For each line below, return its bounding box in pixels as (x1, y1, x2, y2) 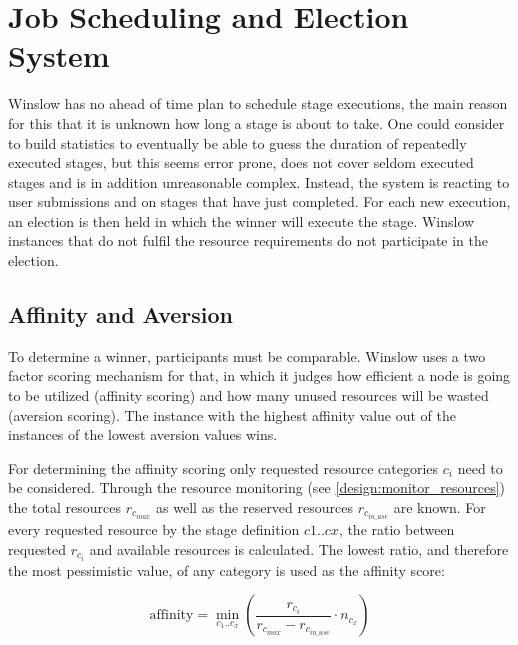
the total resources (8, 497, 121, 518)
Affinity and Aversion (8, 299, 233, 330)
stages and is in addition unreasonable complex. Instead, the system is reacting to (8, 171, 510, 192)
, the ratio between (338, 519, 455, 540)
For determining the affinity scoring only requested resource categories (8, 457, 439, 478)
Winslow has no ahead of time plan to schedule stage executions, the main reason (8, 93, 508, 114)
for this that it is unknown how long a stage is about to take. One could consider (8, 112, 505, 133)
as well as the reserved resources (156, 497, 353, 518)
